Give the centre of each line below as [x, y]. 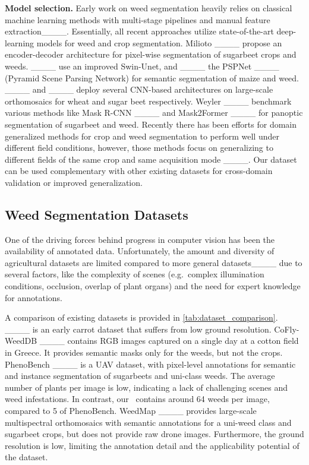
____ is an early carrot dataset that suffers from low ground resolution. [138, 329]
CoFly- [287, 329]
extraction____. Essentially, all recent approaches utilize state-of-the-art [139, 31]
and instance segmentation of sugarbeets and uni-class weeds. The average [140, 376]
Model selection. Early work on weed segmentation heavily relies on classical [149, 8]
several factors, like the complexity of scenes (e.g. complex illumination [135, 274]
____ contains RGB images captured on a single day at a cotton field [169, 341]
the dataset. [26, 457]
